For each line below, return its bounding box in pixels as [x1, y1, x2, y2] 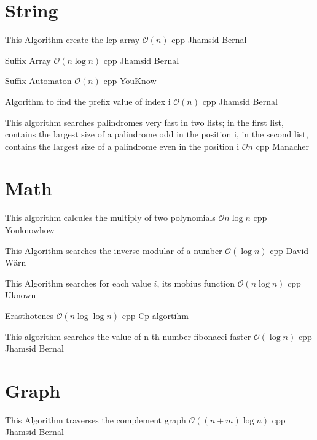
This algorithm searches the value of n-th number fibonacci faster [5, 330, 251, 342]
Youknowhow [5, 223, 55, 236]
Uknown [5, 288, 36, 301]
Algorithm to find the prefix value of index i [5, 95, 171, 107]
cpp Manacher [256, 139, 310, 152]
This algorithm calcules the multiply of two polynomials [5, 211, 216, 224]
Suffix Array [5, 53, 51, 66]
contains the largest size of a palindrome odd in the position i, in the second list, [5, 128, 308, 141]
